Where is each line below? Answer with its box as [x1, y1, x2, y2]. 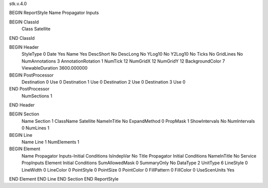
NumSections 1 [21, 93, 52, 99]
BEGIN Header [9, 44, 39, 50]
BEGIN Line [9, 132, 33, 138]
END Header [9, 102, 35, 108]
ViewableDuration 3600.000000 [21, 65, 88, 71]
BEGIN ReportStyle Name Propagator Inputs [9, 10, 99, 16]
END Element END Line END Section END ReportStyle [9, 176, 119, 182]
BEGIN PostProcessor [9, 72, 54, 78]
